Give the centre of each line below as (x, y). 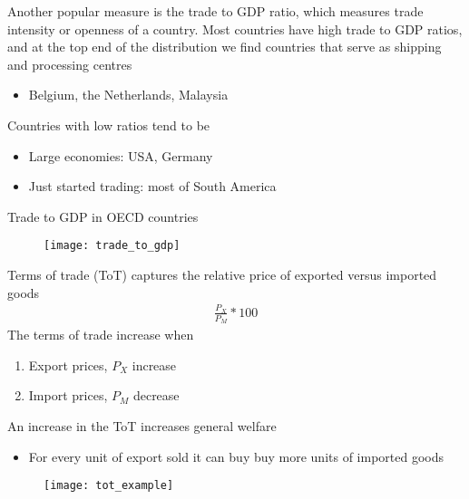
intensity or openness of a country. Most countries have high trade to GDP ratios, (235, 29)
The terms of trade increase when (101, 335)
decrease (156, 395)
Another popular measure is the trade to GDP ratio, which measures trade (215, 11)
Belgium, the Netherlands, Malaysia (128, 95)
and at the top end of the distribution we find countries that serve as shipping (225, 47)
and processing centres (70, 64)
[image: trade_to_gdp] (112, 246)
